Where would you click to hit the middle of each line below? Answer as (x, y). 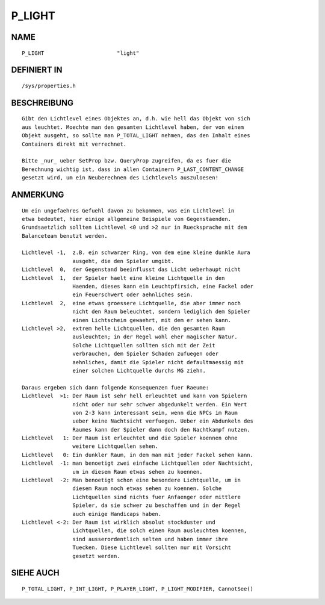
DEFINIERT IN (37, 70)
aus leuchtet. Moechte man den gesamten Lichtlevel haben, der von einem (133, 127)
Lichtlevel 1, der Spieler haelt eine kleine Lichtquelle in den (123, 278)
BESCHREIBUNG (42, 103)
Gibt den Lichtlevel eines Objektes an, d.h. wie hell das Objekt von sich (136, 119)
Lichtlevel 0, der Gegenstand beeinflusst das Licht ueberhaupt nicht (131, 270)
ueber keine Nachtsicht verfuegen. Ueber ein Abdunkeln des (163, 421)
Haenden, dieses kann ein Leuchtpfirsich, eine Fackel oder (163, 287)
